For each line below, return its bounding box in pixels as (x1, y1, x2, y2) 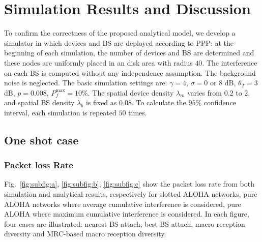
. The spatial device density (88, 87, 174, 98)
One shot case (4, 132, 79, 147)
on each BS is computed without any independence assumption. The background (4, 67, 256, 78)
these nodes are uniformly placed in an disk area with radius (4, 57, 193, 68)
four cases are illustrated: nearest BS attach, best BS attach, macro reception (4, 218, 245, 229)
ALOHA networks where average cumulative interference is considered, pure (4, 198, 241, 209)
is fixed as (85, 97, 117, 108)
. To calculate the (131, 97, 186, 108)
